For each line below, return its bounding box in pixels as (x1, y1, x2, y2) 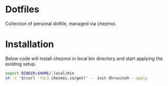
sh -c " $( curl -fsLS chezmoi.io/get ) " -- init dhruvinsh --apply (5, 75, 148, 80)
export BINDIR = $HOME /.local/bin (5, 71, 74, 76)
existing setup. (5, 60, 37, 67)
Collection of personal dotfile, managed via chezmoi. (5, 20, 117, 27)
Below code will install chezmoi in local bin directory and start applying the (5, 55, 163, 61)
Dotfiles (5, 4, 39, 15)
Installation (5, 38, 54, 50)
